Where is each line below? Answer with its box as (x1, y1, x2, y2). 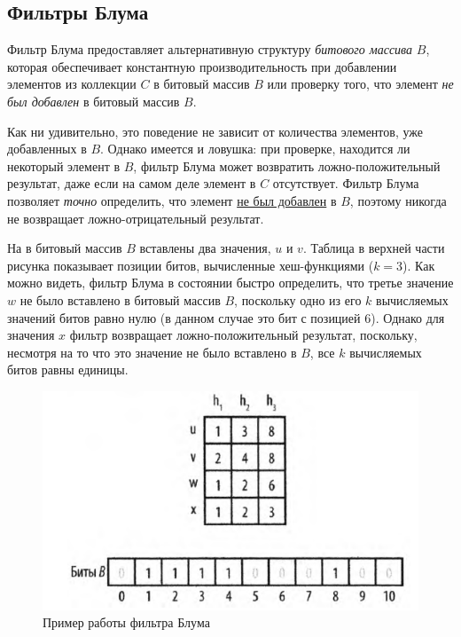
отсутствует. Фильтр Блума (272, 174, 419, 193)
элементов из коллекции (7, 75, 137, 93)
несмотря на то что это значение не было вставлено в (7, 342, 297, 361)
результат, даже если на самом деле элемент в (7, 174, 256, 193)
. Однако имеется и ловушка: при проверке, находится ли (100, 139, 410, 158)
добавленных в (7, 139, 87, 158)
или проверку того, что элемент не (267, 75, 454, 93)
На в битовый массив (7, 239, 122, 257)
